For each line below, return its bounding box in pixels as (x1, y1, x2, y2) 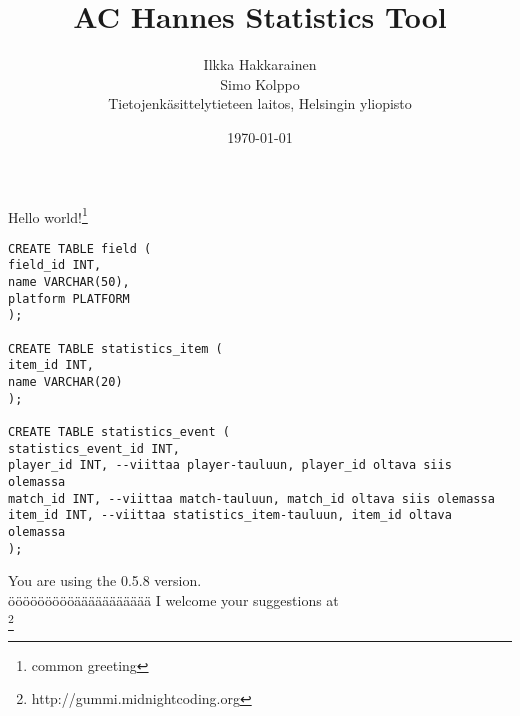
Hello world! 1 (8, 203, 88, 227)
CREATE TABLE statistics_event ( (8, 424, 230, 439)
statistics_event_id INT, (8, 441, 180, 456)
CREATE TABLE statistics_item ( (8, 341, 223, 356)
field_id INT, (8, 258, 102, 273)
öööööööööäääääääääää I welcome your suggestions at (8, 589, 339, 610)
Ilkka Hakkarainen (203, 54, 317, 75)
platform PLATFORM (8, 291, 130, 306)
